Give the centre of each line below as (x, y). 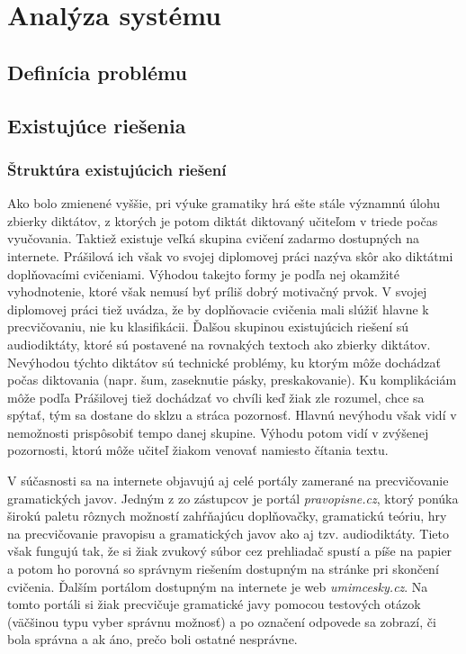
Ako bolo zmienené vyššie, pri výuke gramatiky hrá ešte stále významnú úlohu (224, 203)
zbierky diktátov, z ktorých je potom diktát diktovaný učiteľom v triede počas (223, 220)
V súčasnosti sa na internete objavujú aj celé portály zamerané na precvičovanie (228, 481)
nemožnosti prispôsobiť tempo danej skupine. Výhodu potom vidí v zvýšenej (218, 432)
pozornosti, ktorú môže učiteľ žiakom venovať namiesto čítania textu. (198, 450)
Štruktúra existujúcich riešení (117, 169)
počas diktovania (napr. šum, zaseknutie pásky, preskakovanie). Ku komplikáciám (232, 380)
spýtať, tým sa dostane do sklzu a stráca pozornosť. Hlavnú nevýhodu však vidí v (232, 415)
